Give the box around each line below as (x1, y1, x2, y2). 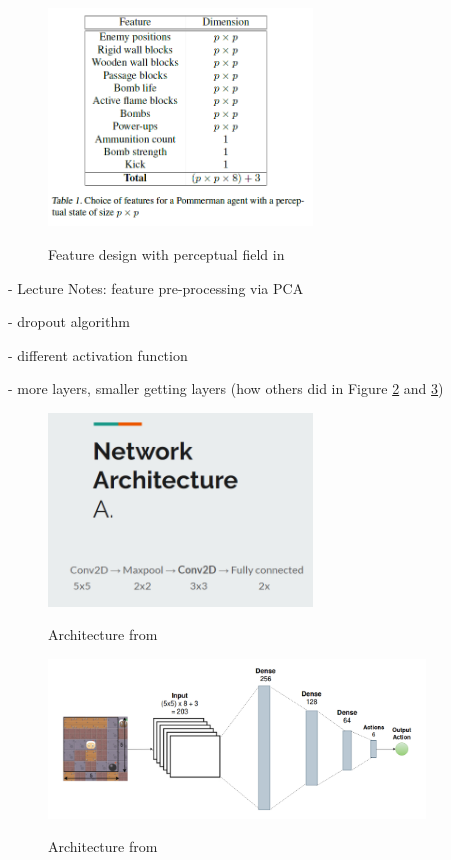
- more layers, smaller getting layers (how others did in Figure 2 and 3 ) (8, 378, 444, 399)
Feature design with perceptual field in (48, 243, 285, 264)
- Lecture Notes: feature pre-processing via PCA (8, 277, 304, 298)
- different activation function (8, 344, 188, 365)
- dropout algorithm (8, 311, 130, 332)
